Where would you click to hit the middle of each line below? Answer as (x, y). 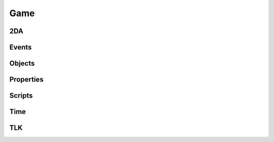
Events (21, 47)
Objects (22, 63)
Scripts (21, 96)
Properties (26, 80)
